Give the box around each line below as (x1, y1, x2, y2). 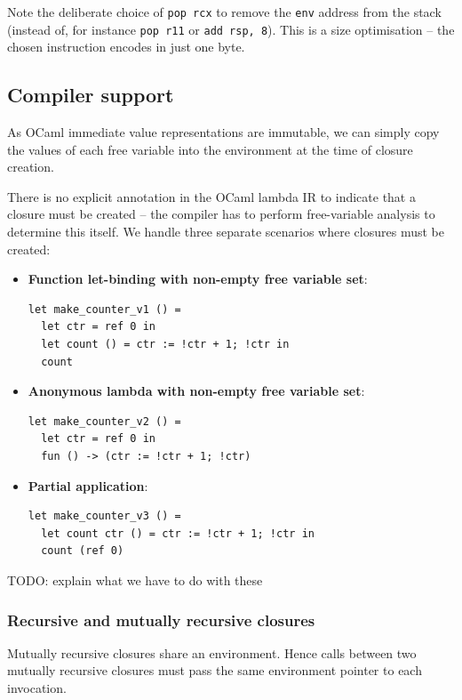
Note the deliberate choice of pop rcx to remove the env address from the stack (7, 3, 442, 20)
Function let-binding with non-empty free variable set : (28, 270, 368, 288)
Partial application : (28, 476, 148, 495)
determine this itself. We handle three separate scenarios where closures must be (7, 222, 444, 241)
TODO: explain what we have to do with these (7, 570, 263, 589)
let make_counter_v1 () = (28, 302, 181, 316)
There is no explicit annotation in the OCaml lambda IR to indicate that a (7, 187, 416, 205)
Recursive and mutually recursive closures (7, 608, 315, 631)
